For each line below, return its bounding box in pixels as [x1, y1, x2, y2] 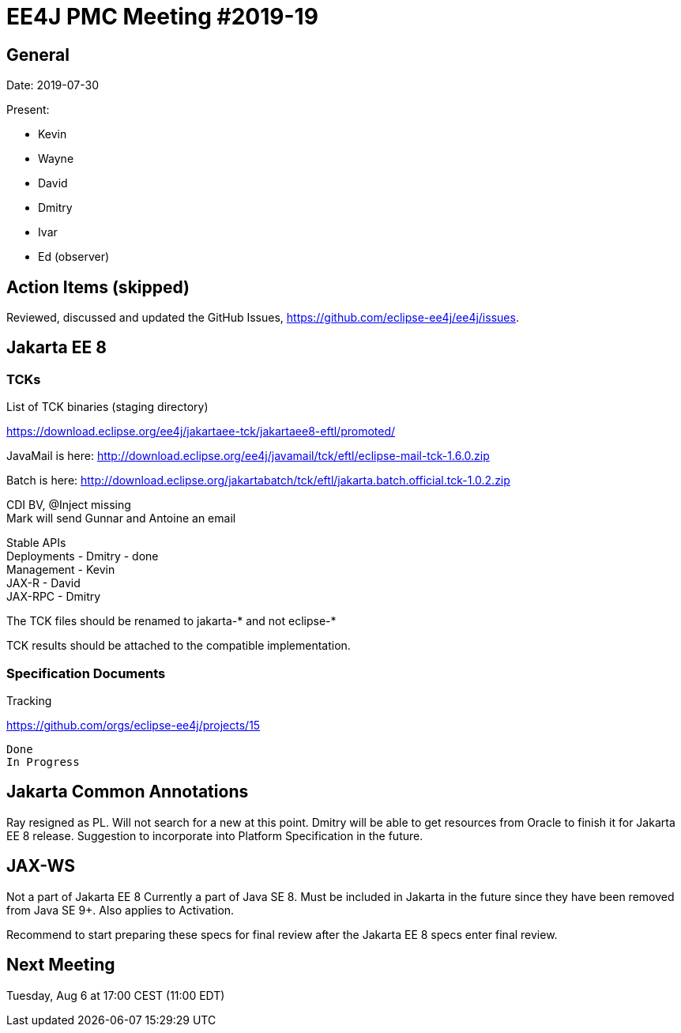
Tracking [6, 693, 52, 707]
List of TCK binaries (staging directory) [6, 400, 209, 414]
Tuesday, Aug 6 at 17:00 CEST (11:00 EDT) [6, 988, 225, 1002]
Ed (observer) [38, 250, 110, 264]
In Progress [6, 755, 80, 768]
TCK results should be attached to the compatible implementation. [6, 639, 351, 653]
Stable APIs [6, 536, 66, 550]
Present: [6, 103, 50, 117]
